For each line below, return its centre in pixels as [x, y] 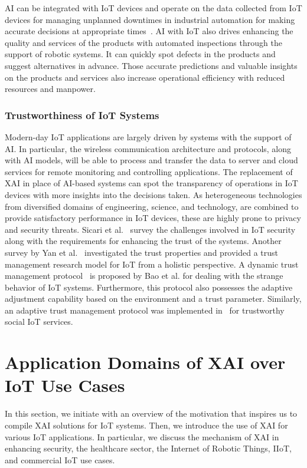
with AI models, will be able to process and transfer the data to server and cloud [151, 160]
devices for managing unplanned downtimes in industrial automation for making [150, 19]
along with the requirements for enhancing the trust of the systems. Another [143, 241]
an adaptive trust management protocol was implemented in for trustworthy [145, 310]
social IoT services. [39, 322]
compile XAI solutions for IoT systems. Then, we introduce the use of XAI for [146, 425]
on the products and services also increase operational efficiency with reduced [145, 77]
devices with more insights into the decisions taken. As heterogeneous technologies [153, 194]
